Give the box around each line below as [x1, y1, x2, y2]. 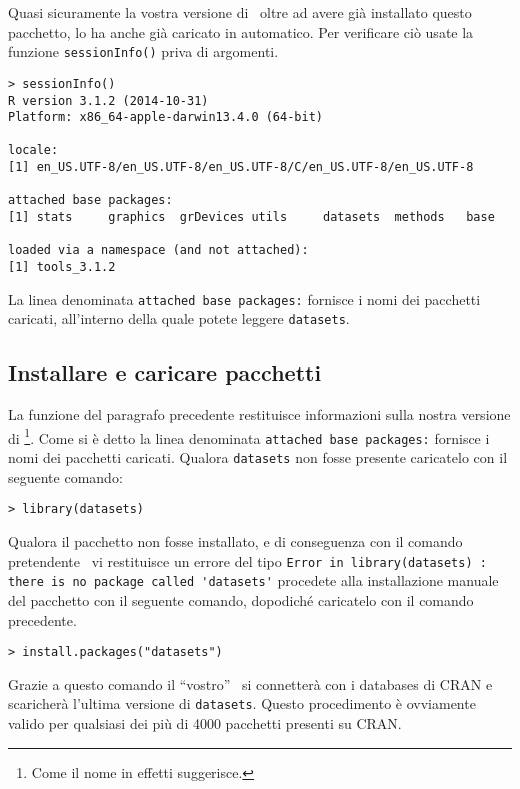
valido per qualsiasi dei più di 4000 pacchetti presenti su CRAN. [8, 713, 402, 734]
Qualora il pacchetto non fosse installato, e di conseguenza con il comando [8, 531, 463, 552]
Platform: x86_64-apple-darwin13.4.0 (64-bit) [8, 110, 323, 125]
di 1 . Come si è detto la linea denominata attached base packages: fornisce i [8, 424, 490, 448]
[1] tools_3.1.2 [8, 260, 116, 275]
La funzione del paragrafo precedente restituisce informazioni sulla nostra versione [8, 404, 511, 425]
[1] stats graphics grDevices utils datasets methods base [8, 210, 495, 225]
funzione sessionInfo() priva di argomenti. [8, 41, 279, 62]
